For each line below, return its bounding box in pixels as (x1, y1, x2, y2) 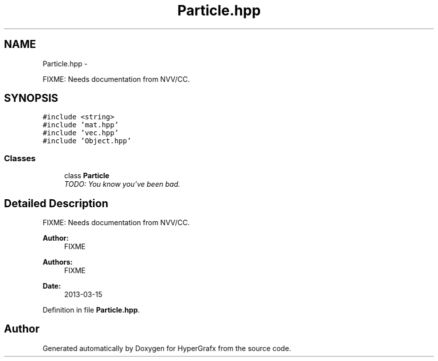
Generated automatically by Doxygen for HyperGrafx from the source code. (42, 344, 291, 353)
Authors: (42, 258, 73, 267)
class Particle (64, 171, 109, 180)
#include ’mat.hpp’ (42, 121, 119, 129)
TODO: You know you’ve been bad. (64, 180, 180, 189)
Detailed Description (4, 197, 108, 210)
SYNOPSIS (4, 92, 58, 105)
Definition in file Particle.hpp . (42, 306, 140, 315)
